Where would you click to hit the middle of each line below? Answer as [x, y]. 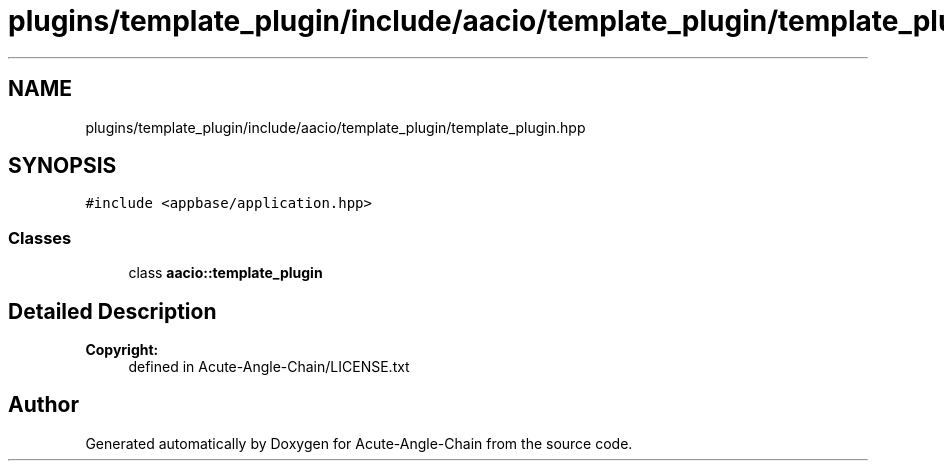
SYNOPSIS [62, 166]
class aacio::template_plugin [225, 273]
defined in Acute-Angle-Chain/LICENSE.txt [269, 367]
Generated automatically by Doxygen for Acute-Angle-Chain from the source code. [359, 443]
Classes [40, 237]
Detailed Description [112, 311]
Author [43, 405]
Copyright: [122, 350]
